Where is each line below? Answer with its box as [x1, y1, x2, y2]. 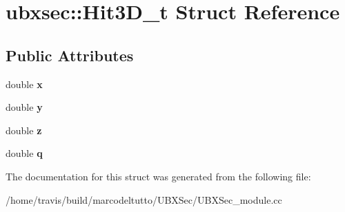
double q [6, 146, 43, 160]
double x [6, 76, 43, 91]
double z [6, 123, 42, 137]
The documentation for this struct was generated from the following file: [6, 169, 311, 183]
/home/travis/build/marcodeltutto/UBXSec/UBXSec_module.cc [6, 192, 282, 206]
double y [6, 100, 43, 114]
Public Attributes [6, 44, 134, 65]
